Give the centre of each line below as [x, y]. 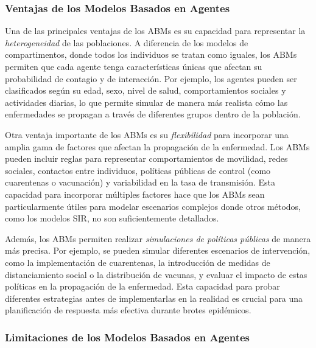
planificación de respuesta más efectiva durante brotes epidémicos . [128, 310]
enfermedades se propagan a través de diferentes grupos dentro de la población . [153, 114]
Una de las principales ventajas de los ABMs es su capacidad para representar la [155, 31]
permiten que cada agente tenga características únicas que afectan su [134, 66]
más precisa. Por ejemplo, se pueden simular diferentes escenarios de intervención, [158, 250]
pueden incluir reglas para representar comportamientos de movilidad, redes [146, 158]
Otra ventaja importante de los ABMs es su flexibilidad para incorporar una [147, 134]
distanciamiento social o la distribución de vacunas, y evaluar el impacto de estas [156, 274]
